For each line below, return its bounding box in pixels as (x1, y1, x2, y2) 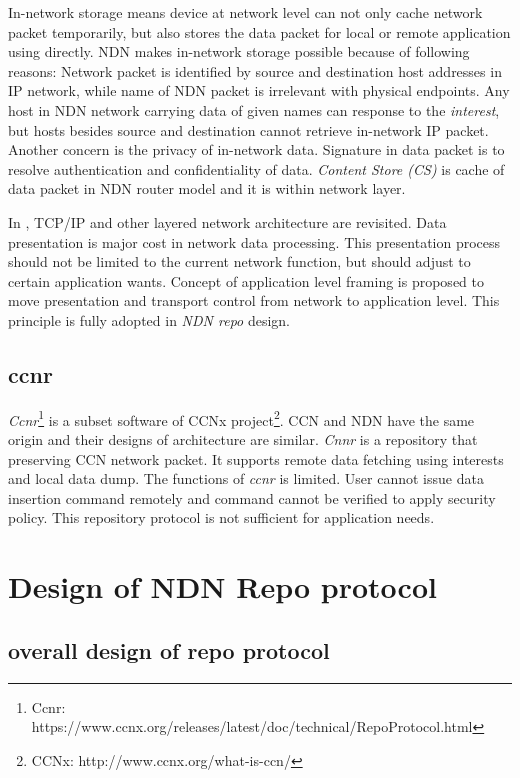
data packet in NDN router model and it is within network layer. (8, 178, 406, 199)
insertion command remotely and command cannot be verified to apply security (8, 487, 496, 508)
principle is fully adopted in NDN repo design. (8, 309, 290, 330)
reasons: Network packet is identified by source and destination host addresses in (8, 60, 502, 81)
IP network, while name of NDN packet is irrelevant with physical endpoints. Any (8, 80, 510, 101)
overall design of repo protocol (8, 634, 330, 665)
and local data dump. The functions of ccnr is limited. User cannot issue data (8, 468, 484, 489)
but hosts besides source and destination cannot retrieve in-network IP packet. (8, 119, 489, 140)
